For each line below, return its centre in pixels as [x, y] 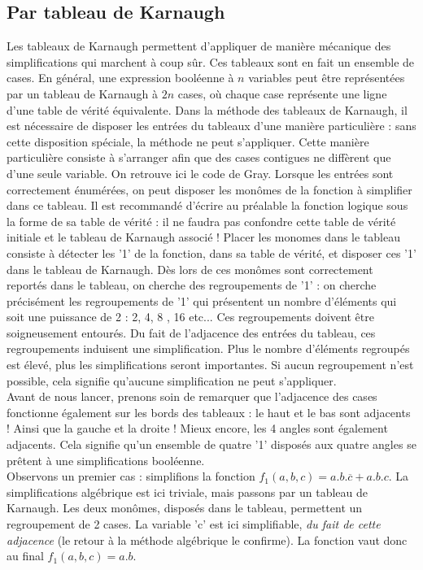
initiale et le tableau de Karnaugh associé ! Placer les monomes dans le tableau [204, 237]
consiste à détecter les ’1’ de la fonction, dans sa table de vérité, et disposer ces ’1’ [211, 252]
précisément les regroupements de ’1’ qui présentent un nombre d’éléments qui [202, 300]
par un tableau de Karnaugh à [83, 93]
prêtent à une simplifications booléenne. [106, 460]
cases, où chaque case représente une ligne [282, 93]
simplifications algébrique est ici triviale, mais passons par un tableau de [187, 492]
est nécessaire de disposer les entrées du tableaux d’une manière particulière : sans [211, 126]
